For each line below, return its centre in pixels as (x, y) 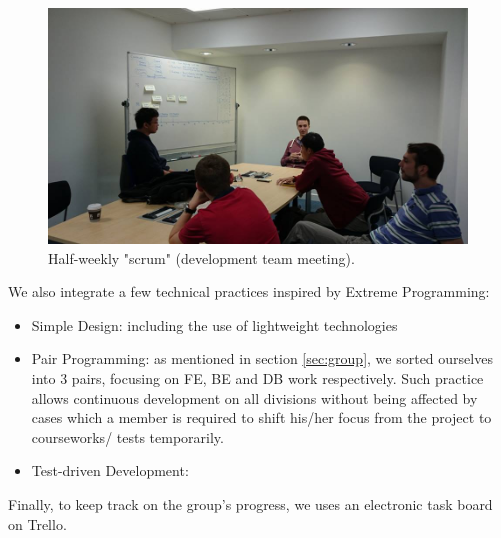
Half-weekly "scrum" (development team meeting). (201, 257)
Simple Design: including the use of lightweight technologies (214, 324)
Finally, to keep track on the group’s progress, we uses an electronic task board (250, 504)
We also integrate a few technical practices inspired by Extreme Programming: (249, 291)
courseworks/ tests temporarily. (127, 436)
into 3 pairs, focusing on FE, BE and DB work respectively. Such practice (257, 378)
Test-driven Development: (110, 470)
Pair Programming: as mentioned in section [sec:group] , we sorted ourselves (262, 358)
